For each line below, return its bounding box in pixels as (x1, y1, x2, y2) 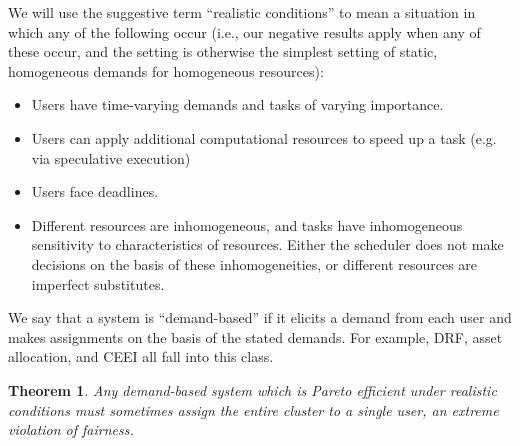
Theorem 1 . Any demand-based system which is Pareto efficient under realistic (8, 379, 497, 400)
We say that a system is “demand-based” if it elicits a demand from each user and (8, 307, 512, 328)
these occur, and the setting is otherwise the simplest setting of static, (8, 41, 438, 62)
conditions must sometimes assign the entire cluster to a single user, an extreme (8, 399, 499, 420)
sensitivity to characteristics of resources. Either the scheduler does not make (31, 234, 504, 255)
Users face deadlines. (31, 181, 159, 202)
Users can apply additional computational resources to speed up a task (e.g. (31, 127, 497, 148)
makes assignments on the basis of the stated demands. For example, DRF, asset (8, 326, 503, 347)
